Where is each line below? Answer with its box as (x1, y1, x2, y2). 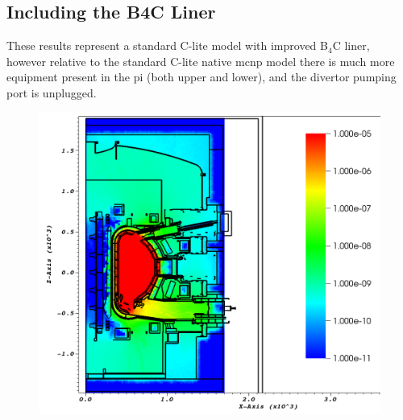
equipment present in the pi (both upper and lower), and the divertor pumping (6, 68, 397, 85)
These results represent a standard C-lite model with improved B (6, 37, 328, 54)
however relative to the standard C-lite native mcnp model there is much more (6, 52, 395, 69)
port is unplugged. (6, 84, 97, 101)
